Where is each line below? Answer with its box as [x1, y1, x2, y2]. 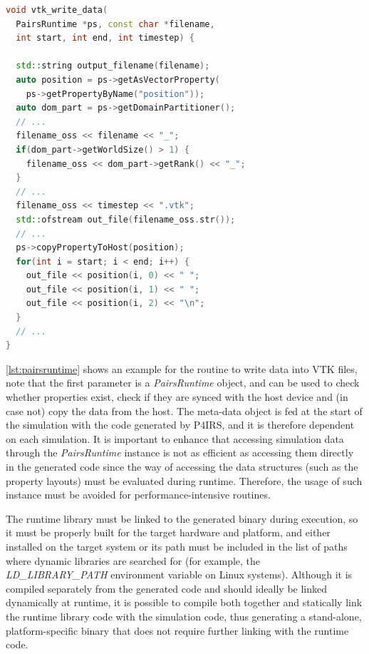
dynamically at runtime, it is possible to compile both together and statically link [6, 595, 363, 610]
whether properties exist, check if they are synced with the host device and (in [6, 389, 348, 404]
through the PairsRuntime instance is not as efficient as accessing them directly [6, 445, 354, 460]
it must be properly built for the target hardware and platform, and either [6, 525, 331, 540]
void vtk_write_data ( [6, 5, 108, 15]
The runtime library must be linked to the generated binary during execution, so [6, 511, 358, 526]
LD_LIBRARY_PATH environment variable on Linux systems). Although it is [6, 567, 353, 582]
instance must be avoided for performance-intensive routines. [6, 487, 271, 502]
